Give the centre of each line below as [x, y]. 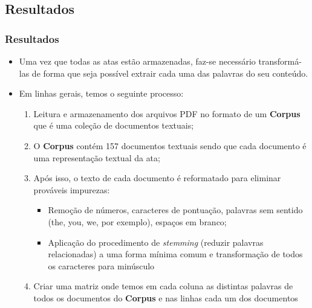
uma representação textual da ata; [97, 157]
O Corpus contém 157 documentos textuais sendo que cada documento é [170, 145]
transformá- [280, 61]
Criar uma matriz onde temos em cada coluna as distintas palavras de [163, 286]
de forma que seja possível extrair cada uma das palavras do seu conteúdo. [170, 73]
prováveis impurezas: [72, 189]
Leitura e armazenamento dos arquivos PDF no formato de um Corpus [167, 113]
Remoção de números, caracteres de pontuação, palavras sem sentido [175, 210]
